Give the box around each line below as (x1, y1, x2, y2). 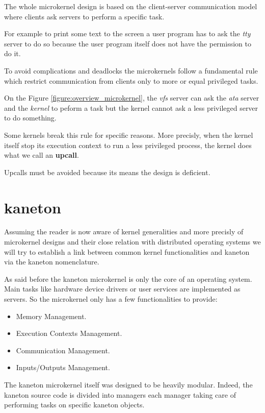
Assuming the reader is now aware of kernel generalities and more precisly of (4, 226, 244, 237)
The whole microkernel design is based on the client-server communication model (4, 1, 257, 11)
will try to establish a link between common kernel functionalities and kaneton (4, 246, 250, 257)
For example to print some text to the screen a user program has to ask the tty (4, 28, 251, 39)
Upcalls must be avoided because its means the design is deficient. (4, 166, 210, 177)
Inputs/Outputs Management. (16, 362, 110, 373)
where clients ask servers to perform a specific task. (4, 11, 165, 21)
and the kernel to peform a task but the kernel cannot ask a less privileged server (4, 102, 258, 113)
